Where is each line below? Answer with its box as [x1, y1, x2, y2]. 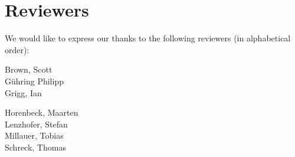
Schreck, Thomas [5, 140, 66, 153]
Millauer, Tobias [5, 129, 64, 142]
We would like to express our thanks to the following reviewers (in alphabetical [5, 32, 291, 44]
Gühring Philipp [5, 74, 64, 87]
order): [5, 43, 29, 55]
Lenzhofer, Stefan [5, 117, 68, 130]
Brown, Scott [5, 63, 53, 76]
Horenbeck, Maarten [5, 106, 78, 119]
